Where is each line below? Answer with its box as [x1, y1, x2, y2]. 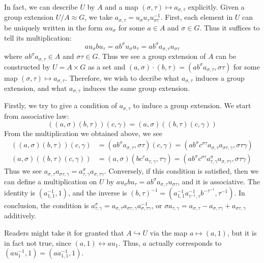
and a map [105, 2, 138, 12]
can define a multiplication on [4, 176, 97, 186]
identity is [4, 187, 36, 198]
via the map [150, 227, 188, 238]
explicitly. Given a [188, 2, 245, 12]
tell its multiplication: [4, 32, 72, 43]
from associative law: [4, 110, 69, 121]
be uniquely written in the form [4, 22, 103, 32]
